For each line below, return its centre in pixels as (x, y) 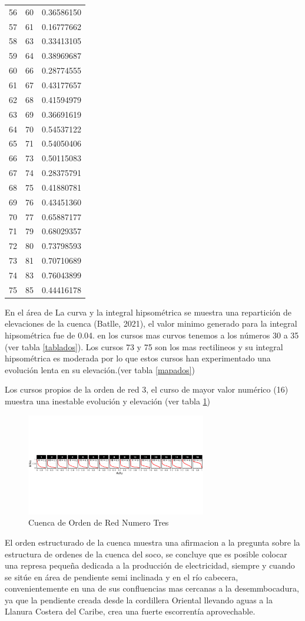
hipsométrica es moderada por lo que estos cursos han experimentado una (138, 358)
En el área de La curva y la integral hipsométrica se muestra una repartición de (148, 312)
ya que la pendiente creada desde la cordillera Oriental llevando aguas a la (139, 600)
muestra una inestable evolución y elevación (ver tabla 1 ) (108, 401)
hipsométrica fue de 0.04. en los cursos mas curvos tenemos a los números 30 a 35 (152, 335)
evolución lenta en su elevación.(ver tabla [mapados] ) (100, 369)
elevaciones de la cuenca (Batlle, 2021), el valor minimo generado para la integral (151, 323)
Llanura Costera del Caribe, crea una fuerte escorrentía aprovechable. (130, 611)
